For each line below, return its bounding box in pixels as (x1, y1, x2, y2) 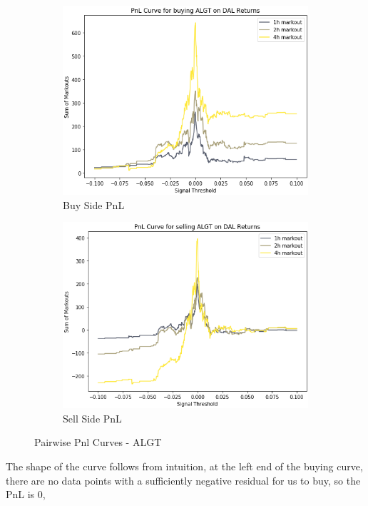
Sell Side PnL (63, 410, 122, 425)
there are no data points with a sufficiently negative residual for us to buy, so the (6, 472, 361, 487)
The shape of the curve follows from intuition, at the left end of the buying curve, (6, 459, 363, 474)
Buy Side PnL (63, 197, 125, 212)
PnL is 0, (6, 487, 46, 502)
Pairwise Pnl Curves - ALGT (34, 435, 162, 450)
